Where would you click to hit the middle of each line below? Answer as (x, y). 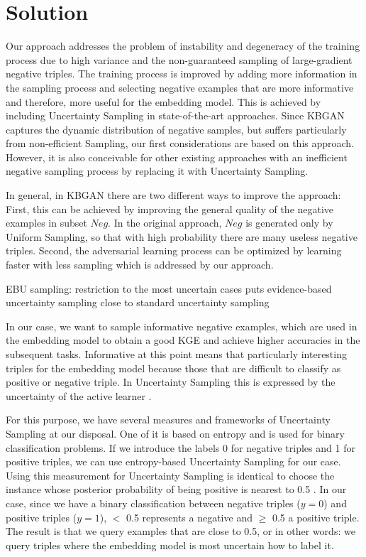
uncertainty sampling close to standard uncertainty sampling (138, 302)
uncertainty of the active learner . (79, 395)
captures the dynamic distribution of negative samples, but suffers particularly (176, 129)
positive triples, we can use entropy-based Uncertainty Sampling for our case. (173, 461)
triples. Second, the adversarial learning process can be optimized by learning (174, 250)
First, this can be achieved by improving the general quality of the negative (170, 209)
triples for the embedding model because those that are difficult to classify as (173, 368)
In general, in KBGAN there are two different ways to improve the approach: (173, 195)
